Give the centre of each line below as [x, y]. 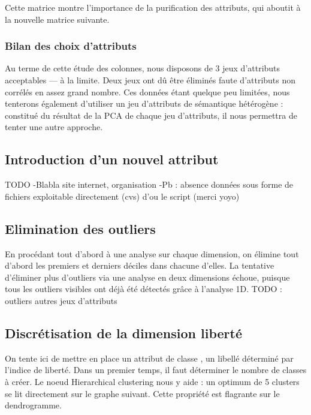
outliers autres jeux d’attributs [61, 300]
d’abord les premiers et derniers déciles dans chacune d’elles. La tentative [140, 265]
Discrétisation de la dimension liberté [123, 333]
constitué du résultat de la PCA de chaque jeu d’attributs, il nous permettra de [151, 115]
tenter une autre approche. [54, 127]
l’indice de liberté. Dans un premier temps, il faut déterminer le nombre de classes [156, 370]
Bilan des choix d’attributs [71, 46]
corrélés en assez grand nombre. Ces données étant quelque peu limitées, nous [147, 91]
